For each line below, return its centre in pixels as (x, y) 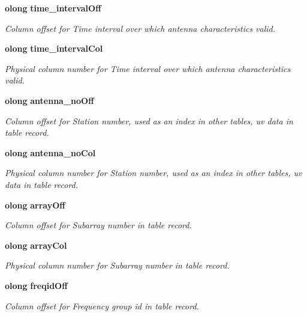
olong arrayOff (35, 205)
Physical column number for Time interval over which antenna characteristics (148, 68)
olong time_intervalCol (54, 48)
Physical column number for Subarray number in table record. (117, 265)
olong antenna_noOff (49, 100)
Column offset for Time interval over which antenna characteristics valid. (140, 28)
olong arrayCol (36, 245)
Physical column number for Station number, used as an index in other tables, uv (153, 173)
